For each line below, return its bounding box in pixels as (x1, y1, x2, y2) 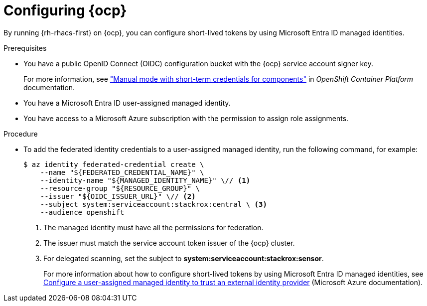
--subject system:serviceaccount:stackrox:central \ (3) (40, 200, 267, 208)
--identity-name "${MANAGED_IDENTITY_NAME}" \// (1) (40, 176, 251, 184)
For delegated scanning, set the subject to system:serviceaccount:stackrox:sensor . (43, 254, 324, 263)
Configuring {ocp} (3, 2, 127, 19)
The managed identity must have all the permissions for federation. (43, 223, 264, 232)
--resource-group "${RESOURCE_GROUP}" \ (40, 184, 200, 192)
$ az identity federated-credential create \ (23, 160, 204, 168)
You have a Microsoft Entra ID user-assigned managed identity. (23, 98, 231, 107)
